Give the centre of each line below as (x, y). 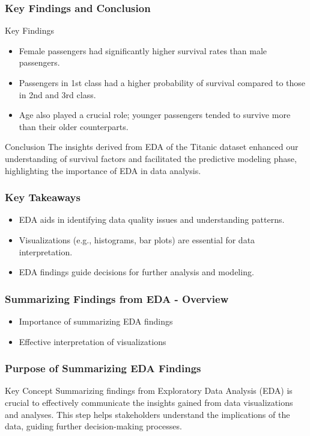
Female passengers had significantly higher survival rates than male (143, 50)
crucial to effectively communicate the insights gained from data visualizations (149, 402)
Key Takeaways (43, 197)
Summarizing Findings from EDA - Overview (117, 298)
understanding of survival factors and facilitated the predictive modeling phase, (151, 158)
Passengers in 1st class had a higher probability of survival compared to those (162, 83)
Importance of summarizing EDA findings (96, 321)
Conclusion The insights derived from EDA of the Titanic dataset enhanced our (152, 147)
